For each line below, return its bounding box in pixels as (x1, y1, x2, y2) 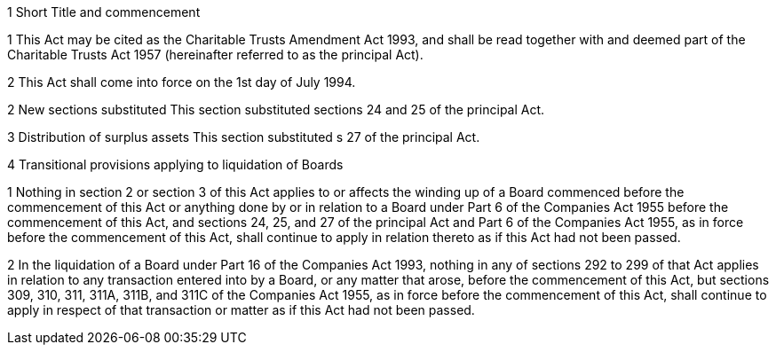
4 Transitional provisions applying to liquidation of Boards (7, 157, 344, 172)
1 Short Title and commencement (7, 4, 201, 20)
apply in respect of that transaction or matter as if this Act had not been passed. (7, 302, 475, 317)
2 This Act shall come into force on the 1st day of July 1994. (7, 74, 356, 90)
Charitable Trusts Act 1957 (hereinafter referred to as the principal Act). (7, 47, 424, 62)
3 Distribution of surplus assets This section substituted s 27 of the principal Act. (7, 129, 480, 145)
